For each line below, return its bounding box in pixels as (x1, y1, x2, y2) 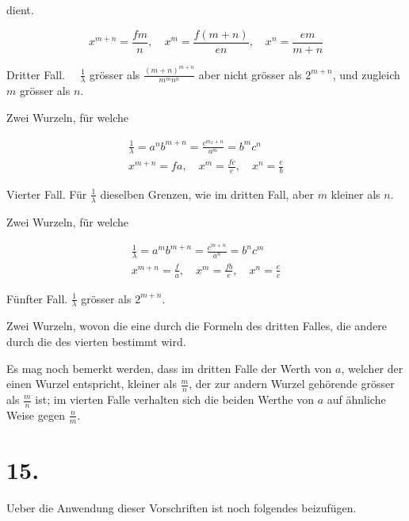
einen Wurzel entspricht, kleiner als (6, 375, 177, 392)
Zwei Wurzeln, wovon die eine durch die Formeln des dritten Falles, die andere (6, 318, 387, 334)
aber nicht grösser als (198, 66, 302, 82)
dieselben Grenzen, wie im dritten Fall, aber (100, 185, 315, 202)
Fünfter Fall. (6, 290, 68, 306)
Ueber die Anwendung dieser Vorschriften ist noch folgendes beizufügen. (6, 499, 357, 515)
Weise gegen (6, 406, 65, 423)
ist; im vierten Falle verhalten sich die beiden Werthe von (35, 391, 314, 407)
